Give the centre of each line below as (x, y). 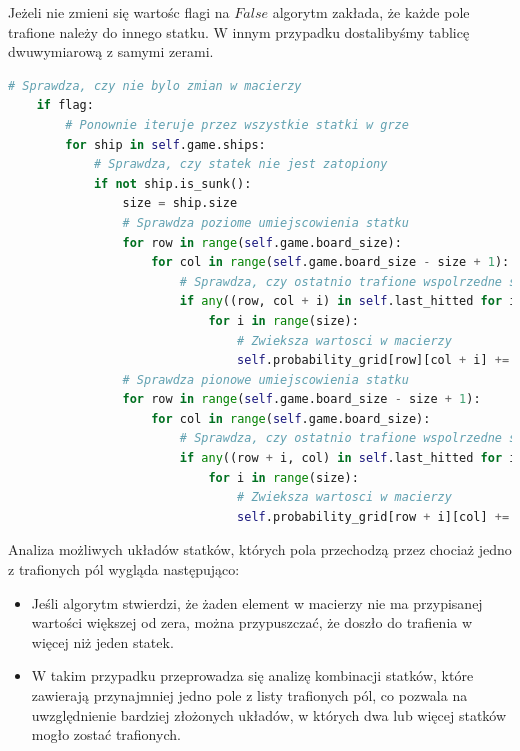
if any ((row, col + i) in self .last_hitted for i (348, 301)
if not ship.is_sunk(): (172, 183)
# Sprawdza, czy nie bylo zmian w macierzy (155, 85)
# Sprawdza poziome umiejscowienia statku (265, 222)
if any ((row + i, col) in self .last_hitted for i (348, 458)
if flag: (65, 105)
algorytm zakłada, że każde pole (371, 12)
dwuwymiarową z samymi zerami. (111, 51)
